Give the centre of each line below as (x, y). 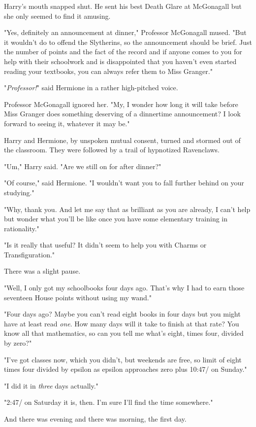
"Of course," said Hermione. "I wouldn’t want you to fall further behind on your (124, 183)
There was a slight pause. (42, 271)
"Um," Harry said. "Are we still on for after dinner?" (83, 166)
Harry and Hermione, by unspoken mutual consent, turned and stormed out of (122, 140)
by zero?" (18, 343)
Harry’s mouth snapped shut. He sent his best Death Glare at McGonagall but (123, 6)
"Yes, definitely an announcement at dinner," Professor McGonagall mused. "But (125, 32)
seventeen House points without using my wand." (78, 297)
